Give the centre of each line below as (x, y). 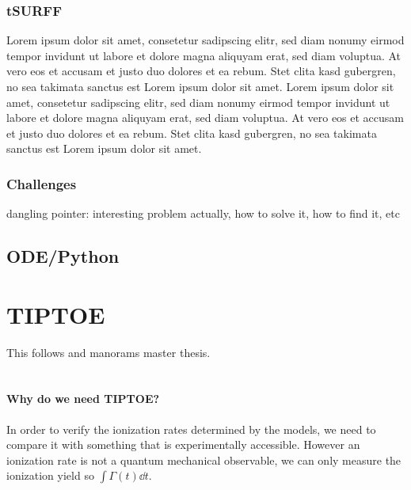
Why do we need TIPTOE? (83, 399)
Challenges (42, 183)
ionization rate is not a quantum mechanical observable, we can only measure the (204, 460)
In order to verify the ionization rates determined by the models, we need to (191, 429)
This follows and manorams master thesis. (108, 352)
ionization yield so (50, 475)
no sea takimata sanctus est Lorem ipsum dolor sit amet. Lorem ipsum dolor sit (200, 86)
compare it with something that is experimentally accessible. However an (183, 444)
